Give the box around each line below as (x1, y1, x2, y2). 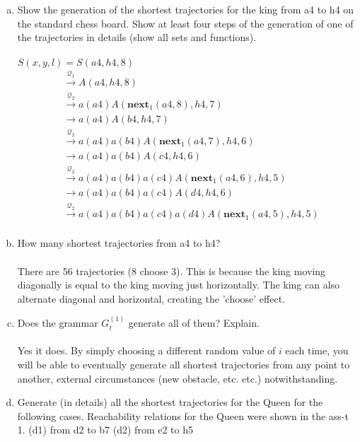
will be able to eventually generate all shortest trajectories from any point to (17, 356, 350, 371)
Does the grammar (17, 315, 98, 330)
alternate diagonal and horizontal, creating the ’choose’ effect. (17, 291, 285, 306)
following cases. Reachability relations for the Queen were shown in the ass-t (17, 408, 349, 423)
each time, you (285, 343, 349, 358)
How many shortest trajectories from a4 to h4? (17, 235, 221, 250)
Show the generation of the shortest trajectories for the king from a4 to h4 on (17, 2, 354, 16)
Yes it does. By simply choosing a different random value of (17, 343, 276, 358)
